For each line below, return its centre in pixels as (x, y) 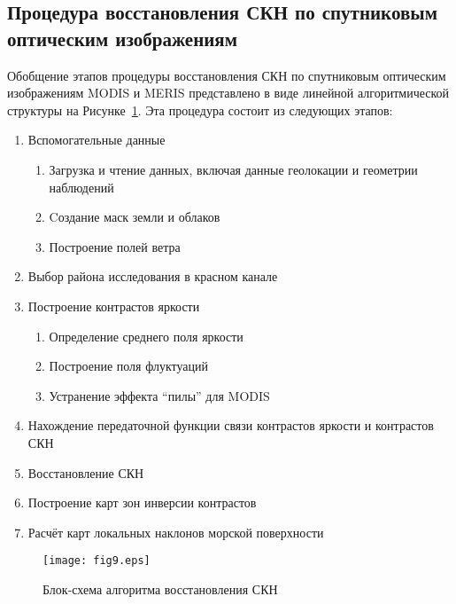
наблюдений (81, 187)
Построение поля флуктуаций (128, 366)
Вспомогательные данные (97, 140)
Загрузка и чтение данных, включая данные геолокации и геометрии (233, 169)
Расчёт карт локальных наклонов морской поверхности (176, 532)
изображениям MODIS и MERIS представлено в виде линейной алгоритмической (228, 93)
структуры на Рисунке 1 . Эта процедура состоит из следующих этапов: (200, 110)
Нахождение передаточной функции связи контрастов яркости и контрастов (231, 425)
